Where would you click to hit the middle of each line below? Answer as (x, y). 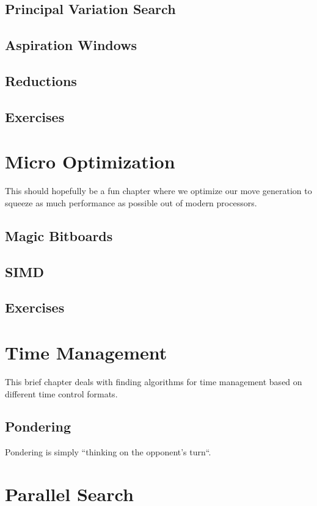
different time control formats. (61, 393)
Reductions (41, 80)
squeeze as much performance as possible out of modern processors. (131, 202)
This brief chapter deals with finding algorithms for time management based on (154, 381)
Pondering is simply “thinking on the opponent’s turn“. (108, 452)
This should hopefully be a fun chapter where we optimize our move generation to (158, 191)
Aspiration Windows (71, 45)
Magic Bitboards (59, 235)
